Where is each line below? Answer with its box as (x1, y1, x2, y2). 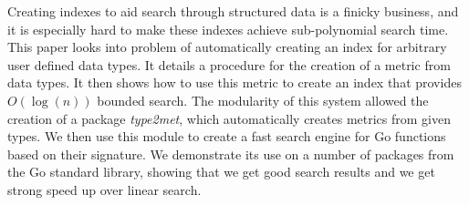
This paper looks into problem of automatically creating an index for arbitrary (7, 37, 447, 56)
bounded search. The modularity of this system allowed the (97, 90, 429, 109)
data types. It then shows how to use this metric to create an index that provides (7, 73, 462, 92)
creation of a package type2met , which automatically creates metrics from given (7, 108, 451, 128)
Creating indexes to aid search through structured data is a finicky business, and (7, 2, 459, 20)
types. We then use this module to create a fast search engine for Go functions (7, 127, 446, 146)
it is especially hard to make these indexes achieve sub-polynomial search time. (7, 19, 449, 38)
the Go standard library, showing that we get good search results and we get (7, 162, 435, 181)
